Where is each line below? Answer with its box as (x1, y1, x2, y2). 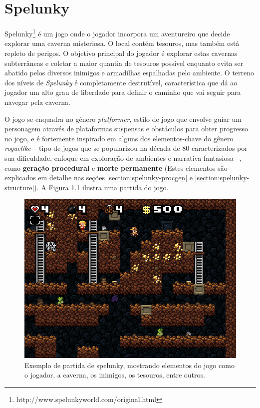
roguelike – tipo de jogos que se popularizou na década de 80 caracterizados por (4, 143, 248, 153)
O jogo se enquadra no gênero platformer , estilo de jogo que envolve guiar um (4, 113, 242, 124)
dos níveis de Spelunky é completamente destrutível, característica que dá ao (4, 77, 238, 87)
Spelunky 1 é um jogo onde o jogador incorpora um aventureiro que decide (4, 27, 230, 38)
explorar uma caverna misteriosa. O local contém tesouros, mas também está (4, 38, 240, 48)
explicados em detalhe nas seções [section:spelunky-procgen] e (4, 172, 193, 183)
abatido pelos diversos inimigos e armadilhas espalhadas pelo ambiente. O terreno (4, 67, 255, 78)
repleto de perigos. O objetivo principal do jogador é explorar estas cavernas (4, 47, 238, 58)
